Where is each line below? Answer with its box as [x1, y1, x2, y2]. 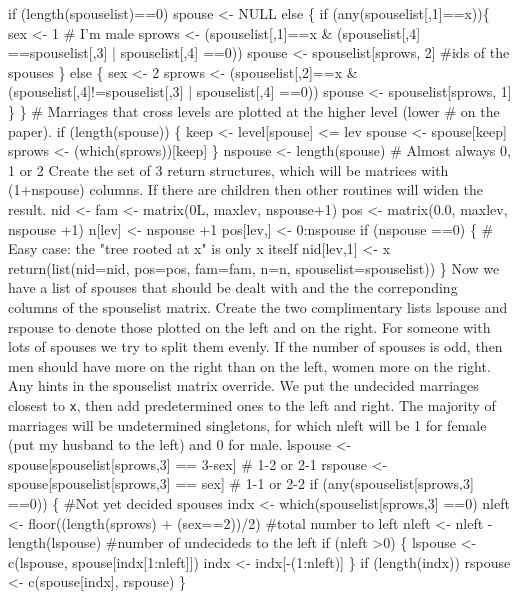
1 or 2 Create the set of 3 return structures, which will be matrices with [8, 159, 449, 180]
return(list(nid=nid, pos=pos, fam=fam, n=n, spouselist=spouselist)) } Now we [8, 257, 500, 278]
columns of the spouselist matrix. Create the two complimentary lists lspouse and [8, 296, 508, 317]
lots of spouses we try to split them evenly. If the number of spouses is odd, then [8, 336, 503, 357]
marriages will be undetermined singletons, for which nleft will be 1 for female [8, 414, 487, 435]
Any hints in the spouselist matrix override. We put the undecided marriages [8, 375, 479, 396]
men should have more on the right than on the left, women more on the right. [8, 355, 491, 376]
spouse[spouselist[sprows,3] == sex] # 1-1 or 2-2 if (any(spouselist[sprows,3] [8, 473, 474, 494]
